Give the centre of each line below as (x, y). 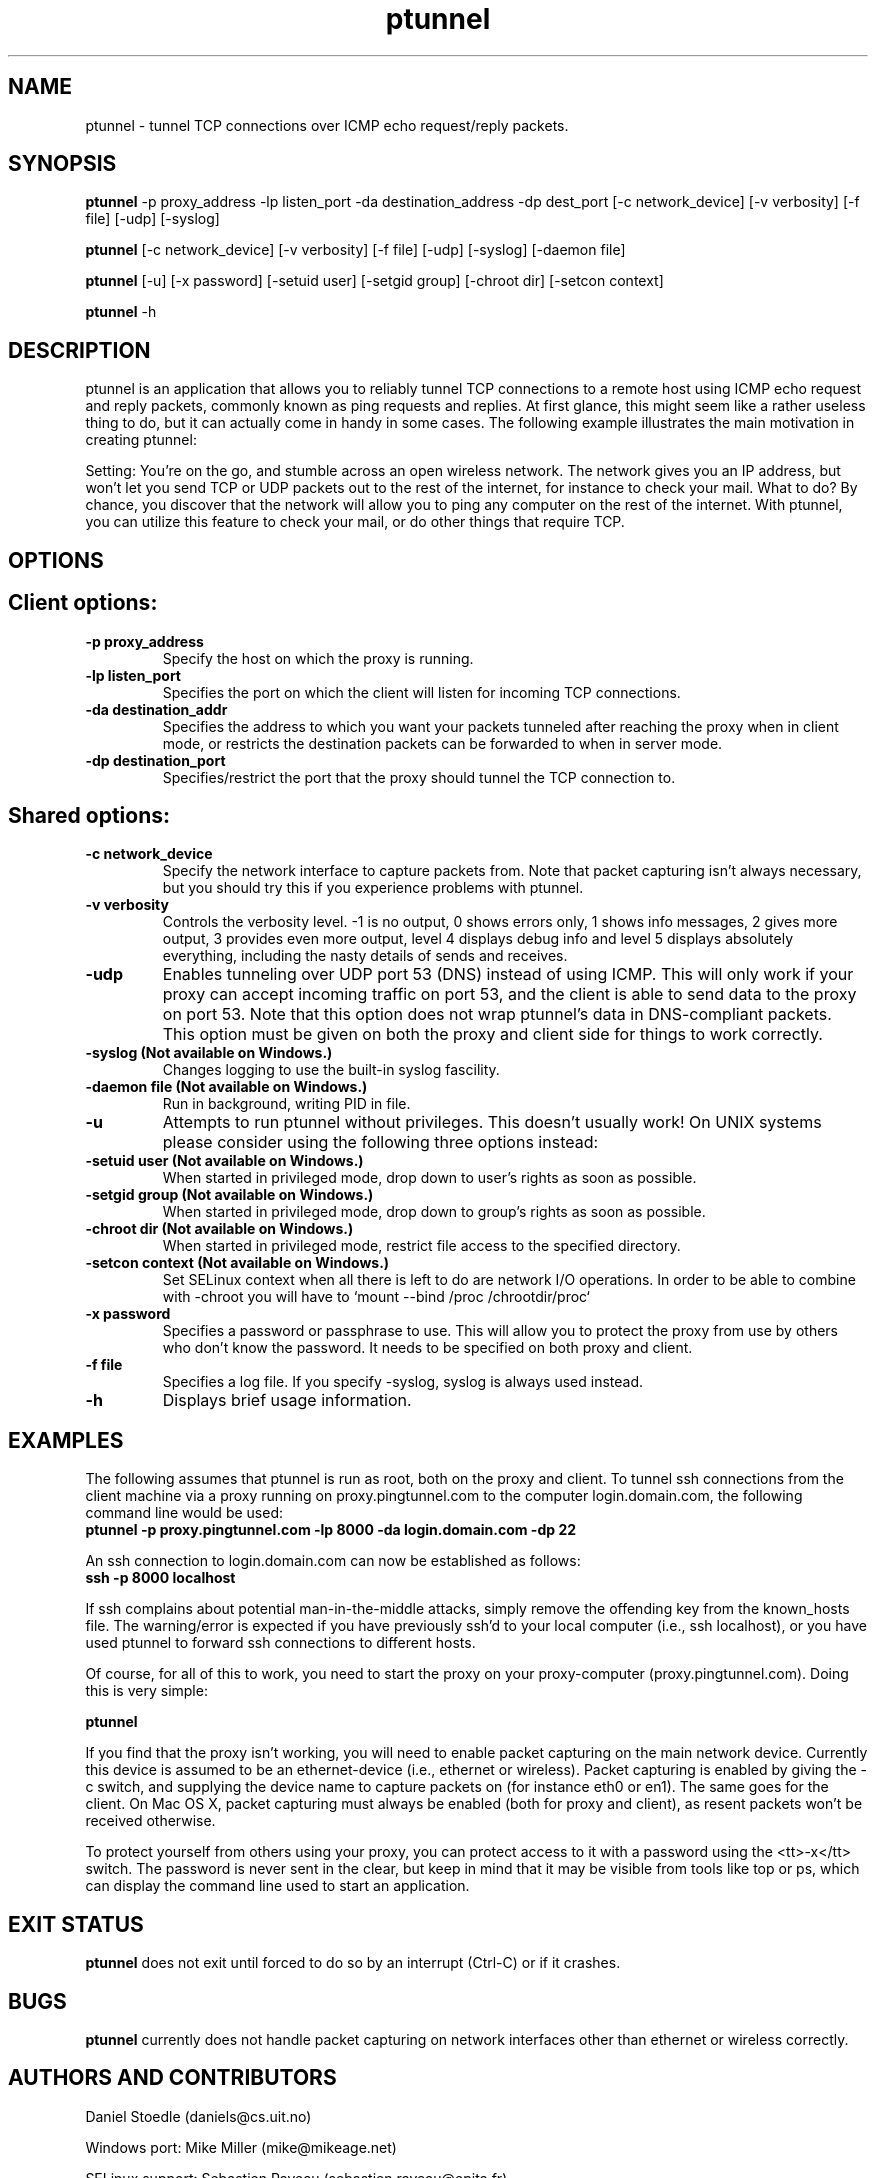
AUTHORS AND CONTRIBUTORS (172, 2078)
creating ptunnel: (141, 440)
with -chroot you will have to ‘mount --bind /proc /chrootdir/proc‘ (376, 1297)
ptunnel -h (121, 312)
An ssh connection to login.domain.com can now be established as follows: (333, 1561)
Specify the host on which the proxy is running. (318, 658)
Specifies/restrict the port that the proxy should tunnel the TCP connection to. (419, 777)
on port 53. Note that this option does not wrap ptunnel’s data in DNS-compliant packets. (497, 1014)
